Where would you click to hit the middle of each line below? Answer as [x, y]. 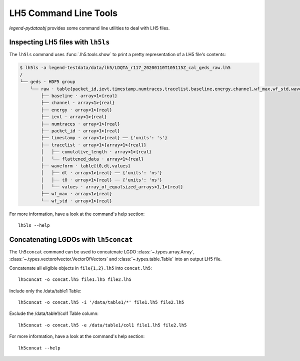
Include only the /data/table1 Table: [45, 291]
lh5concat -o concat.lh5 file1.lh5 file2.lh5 [75, 280]
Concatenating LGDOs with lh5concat [71, 240]
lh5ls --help [34, 226]
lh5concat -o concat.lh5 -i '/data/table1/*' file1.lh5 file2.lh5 [101, 302]
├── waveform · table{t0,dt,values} [86, 166]
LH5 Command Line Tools [63, 13]
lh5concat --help [39, 348]
